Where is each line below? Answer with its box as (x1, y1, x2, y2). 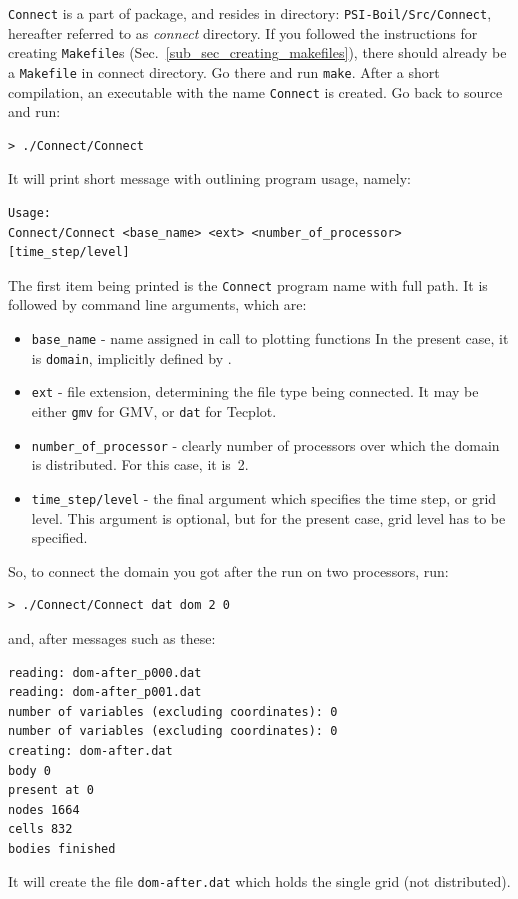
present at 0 (8, 783, 94, 798)
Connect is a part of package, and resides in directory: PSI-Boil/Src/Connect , (8, 3, 492, 23)
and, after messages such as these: (8, 627, 216, 648)
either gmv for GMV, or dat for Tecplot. (31, 401, 277, 421)
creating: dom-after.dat (8, 743, 173, 758)
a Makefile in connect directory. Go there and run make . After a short (8, 61, 440, 82)
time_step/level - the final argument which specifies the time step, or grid (31, 487, 497, 508)
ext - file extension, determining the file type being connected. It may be (31, 381, 479, 402)
